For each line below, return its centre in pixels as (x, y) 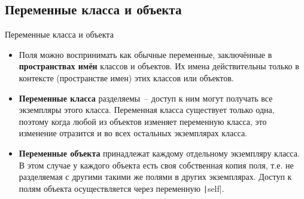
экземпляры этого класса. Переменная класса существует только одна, (147, 110)
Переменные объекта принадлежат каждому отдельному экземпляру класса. (159, 153)
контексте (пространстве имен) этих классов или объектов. (126, 77)
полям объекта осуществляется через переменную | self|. (121, 188)
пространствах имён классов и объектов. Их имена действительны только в (159, 66)
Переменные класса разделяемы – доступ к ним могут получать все (146, 98)
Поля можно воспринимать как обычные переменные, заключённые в (145, 54)
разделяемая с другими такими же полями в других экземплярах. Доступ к (155, 177)
